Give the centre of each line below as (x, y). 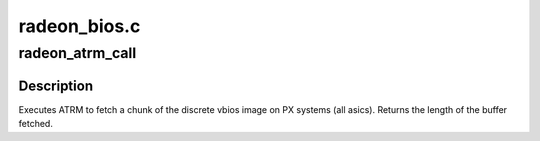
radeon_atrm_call (77, 53)
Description (56, 85)
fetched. (36, 124)
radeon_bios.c (79, 26)
